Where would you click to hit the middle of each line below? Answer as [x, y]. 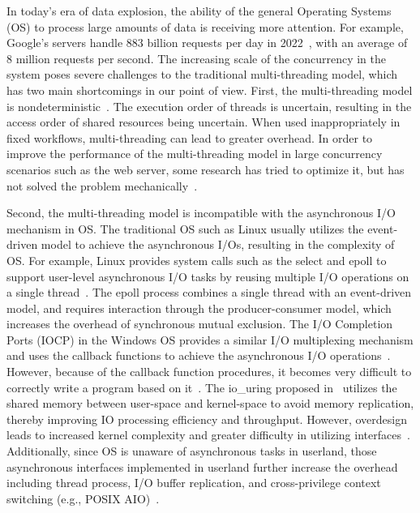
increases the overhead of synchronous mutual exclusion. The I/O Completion [200, 324]
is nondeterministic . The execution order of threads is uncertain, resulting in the [209, 106]
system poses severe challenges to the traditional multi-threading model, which [202, 74]
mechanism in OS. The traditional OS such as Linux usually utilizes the [185, 228]
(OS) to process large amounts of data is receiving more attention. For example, [205, 26]
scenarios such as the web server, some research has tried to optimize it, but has [206, 169]
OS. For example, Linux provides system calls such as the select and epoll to [197, 260]
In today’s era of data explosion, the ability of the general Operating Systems [199, 11]
